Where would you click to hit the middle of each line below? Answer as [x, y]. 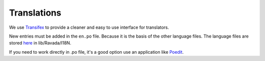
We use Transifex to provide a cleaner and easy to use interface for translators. [89, 27]
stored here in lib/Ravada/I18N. [40, 43]
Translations [35, 13]
